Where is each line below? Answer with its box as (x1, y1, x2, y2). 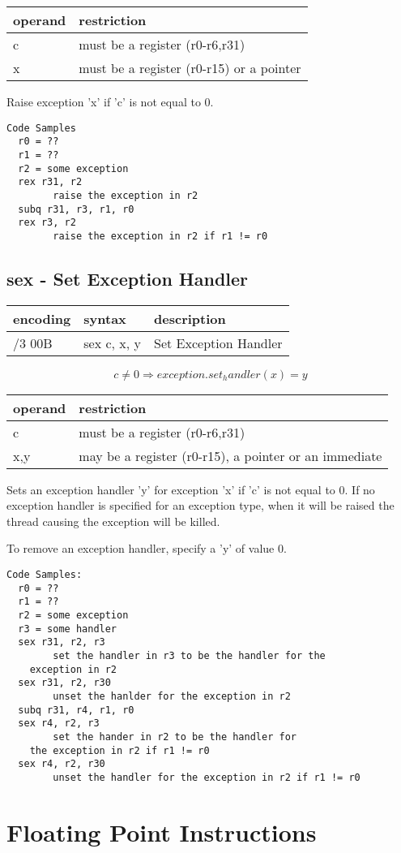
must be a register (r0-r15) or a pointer (79, 58, 301, 77)
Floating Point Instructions (6, 815, 317, 848)
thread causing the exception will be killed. (6, 512, 220, 529)
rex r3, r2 (18, 217, 76, 229)
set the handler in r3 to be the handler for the (53, 650, 326, 662)
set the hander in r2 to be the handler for (53, 730, 296, 743)
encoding (13, 308, 71, 328)
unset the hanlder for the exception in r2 (53, 690, 291, 702)
